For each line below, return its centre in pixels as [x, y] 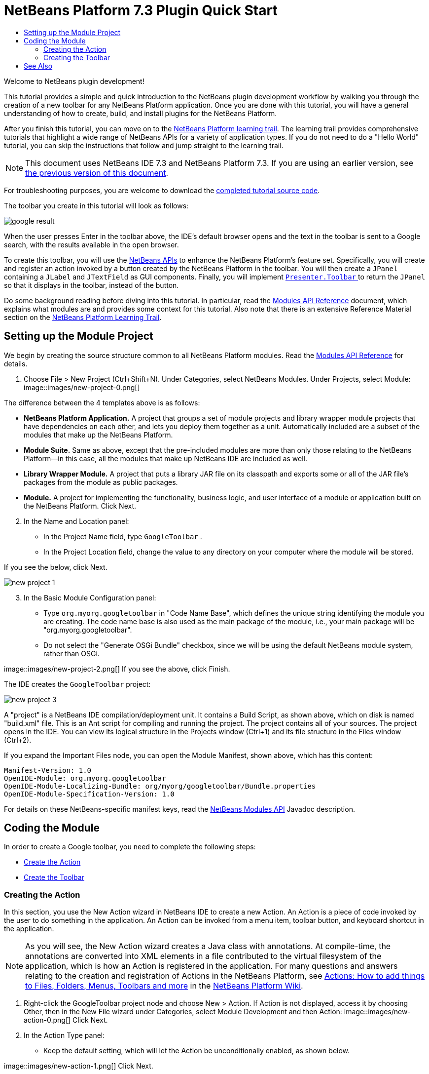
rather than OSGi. [71, 653]
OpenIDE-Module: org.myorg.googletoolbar [85, 778]
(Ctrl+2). [18, 740]
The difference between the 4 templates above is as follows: [102, 402]
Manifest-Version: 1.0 [48, 770]
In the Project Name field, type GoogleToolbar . [123, 536]
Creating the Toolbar [77, 57]
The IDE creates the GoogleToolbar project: [77, 684]
